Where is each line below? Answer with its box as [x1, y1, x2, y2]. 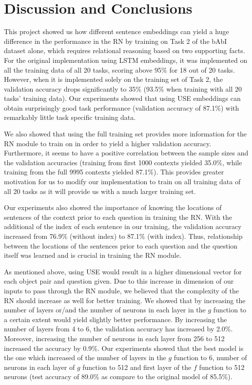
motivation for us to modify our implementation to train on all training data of [4, 176, 241, 187]
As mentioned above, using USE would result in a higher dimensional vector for [4, 266, 242, 276]
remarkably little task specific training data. [4, 112, 136, 122]
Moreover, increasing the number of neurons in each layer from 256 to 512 [4, 333, 225, 343]
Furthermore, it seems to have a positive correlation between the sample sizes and [4, 148, 249, 158]
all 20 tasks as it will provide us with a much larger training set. [4, 186, 196, 196]
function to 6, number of [174, 352, 247, 363]
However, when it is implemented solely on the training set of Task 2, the [4, 74, 223, 84]
